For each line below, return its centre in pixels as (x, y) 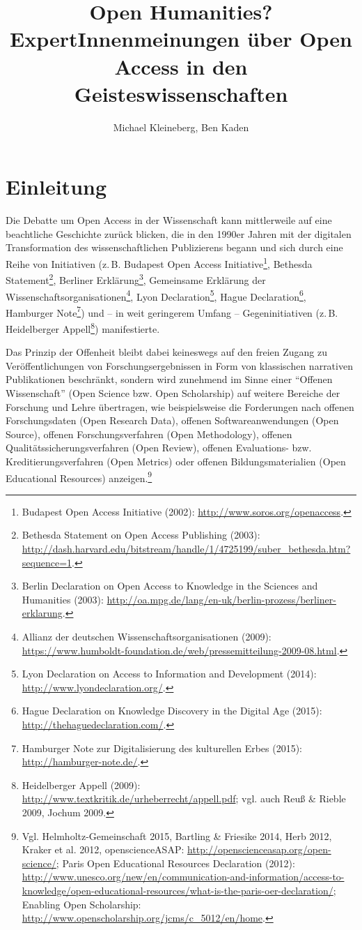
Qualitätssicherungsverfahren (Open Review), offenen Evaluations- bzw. (159, 448)
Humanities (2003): (63, 599)
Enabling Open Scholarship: (81, 904)
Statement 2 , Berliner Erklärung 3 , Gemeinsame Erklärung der (136, 279)
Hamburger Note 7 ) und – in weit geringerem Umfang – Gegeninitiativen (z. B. (172, 311)
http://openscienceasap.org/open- (259, 849)
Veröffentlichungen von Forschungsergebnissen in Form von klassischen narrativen (179, 365)
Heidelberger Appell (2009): (81, 785)
